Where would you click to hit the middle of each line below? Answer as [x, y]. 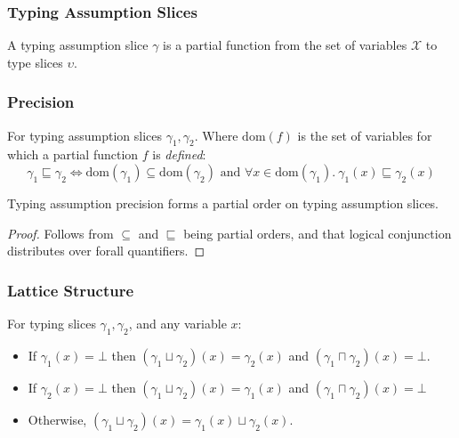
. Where [216, 135]
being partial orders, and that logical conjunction [318, 233]
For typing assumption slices [85, 135]
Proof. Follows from [60, 233]
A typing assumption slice [78, 45]
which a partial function [73, 154]
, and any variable [177, 324]
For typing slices [52, 324]
